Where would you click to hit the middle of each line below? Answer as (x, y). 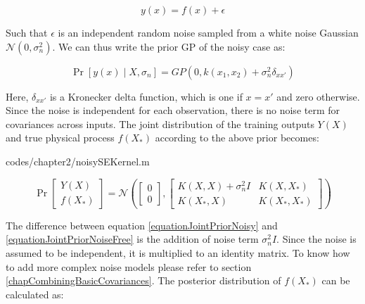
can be (336, 280)
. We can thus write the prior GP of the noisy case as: (169, 46)
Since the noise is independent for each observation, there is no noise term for (173, 110)
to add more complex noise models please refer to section (129, 266)
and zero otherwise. (318, 96)
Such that (27, 32)
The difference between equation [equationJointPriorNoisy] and (142, 225)
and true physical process (60, 138)
